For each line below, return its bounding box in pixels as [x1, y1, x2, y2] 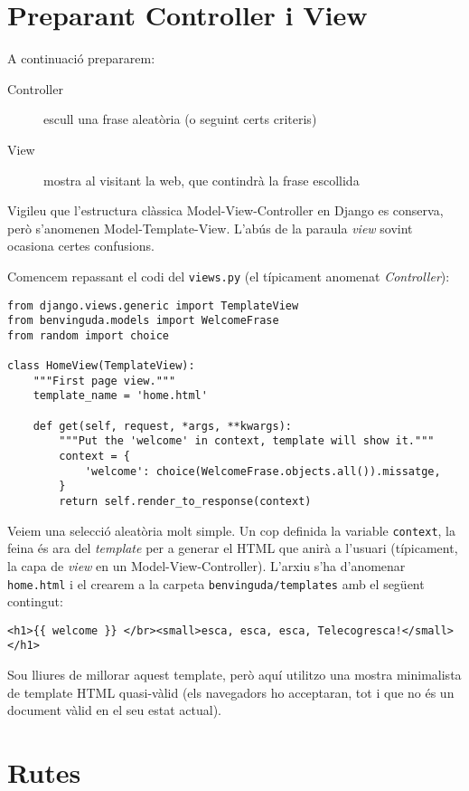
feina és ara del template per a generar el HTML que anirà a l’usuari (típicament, [7, 538, 458, 558]
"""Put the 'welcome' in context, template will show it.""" [59, 434, 435, 448]
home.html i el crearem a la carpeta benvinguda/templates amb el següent [7, 574, 425, 593]
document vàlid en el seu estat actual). [7, 700, 221, 720]
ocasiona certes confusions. [7, 236, 155, 255]
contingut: [7, 592, 63, 611]
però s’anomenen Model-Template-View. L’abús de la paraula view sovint [7, 218, 413, 237]
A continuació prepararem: [7, 49, 155, 68]
